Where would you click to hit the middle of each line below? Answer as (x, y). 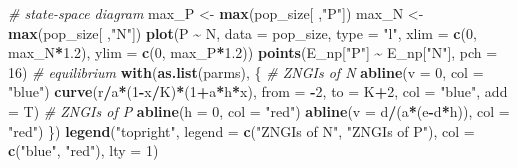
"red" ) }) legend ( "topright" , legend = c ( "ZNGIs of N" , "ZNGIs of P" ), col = (241, 130)
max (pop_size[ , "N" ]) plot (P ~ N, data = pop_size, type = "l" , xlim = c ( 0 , (242, 32)
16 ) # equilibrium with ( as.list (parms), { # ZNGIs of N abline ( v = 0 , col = (246, 71)
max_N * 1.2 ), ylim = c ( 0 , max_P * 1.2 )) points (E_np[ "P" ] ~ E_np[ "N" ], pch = (253, 52)
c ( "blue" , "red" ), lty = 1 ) (83, 150)
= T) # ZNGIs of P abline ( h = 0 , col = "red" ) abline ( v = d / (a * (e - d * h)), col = (259, 110)
